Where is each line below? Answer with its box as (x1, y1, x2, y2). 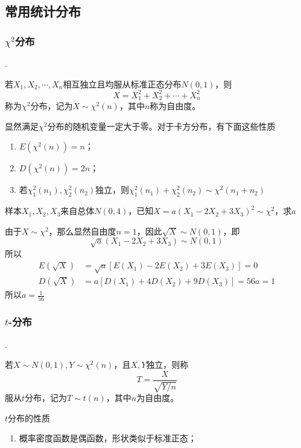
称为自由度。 (150, 99, 201, 112)
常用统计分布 (5, 2, 81, 21)
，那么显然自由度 (48, 224, 116, 237)
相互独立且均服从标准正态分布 (63, 77, 182, 90)
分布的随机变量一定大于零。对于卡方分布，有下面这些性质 (47, 119, 276, 132)
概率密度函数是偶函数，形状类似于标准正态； (19, 432, 197, 444)
